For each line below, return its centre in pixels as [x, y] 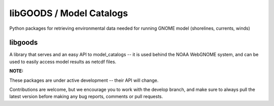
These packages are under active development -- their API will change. [84, 80]
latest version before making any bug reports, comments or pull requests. [86, 96]
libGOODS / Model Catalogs [69, 13]
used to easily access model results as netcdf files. [63, 62]
